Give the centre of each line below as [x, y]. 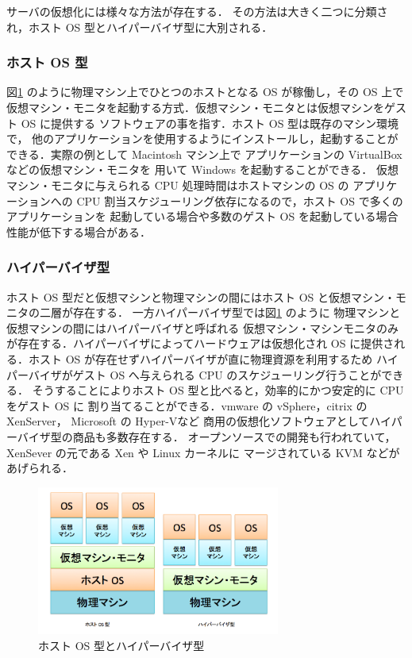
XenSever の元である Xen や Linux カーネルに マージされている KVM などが [203, 452]
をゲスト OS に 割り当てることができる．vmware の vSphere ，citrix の [187, 405]
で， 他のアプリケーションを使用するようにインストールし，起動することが [202, 139]
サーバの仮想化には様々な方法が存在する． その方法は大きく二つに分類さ [197, 11]
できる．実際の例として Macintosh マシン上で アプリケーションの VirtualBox [204, 154]
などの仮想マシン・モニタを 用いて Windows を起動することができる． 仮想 [203, 169]
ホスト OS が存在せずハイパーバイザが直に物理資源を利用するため [200, 358]
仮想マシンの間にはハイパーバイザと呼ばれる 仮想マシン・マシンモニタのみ [202, 327]
